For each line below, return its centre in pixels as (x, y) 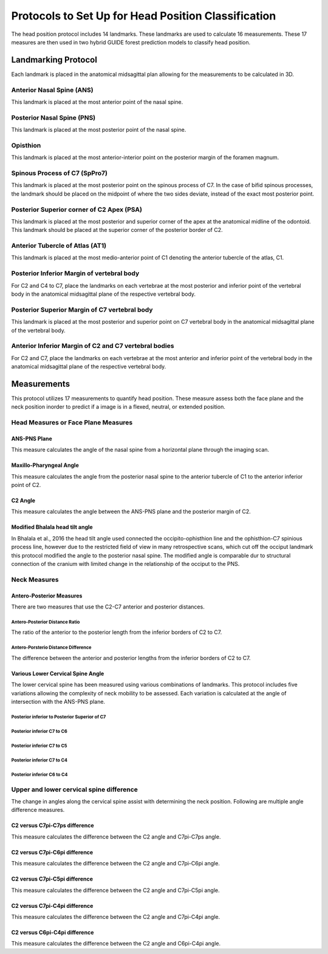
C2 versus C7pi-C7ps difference (53, 825)
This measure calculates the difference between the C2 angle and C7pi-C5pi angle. (115, 890)
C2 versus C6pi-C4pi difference (53, 932)
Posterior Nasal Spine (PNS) (53, 117)
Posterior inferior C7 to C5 (39, 746)
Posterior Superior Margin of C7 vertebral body (82, 310)
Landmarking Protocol (54, 60)
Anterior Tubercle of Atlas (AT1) (59, 246)
